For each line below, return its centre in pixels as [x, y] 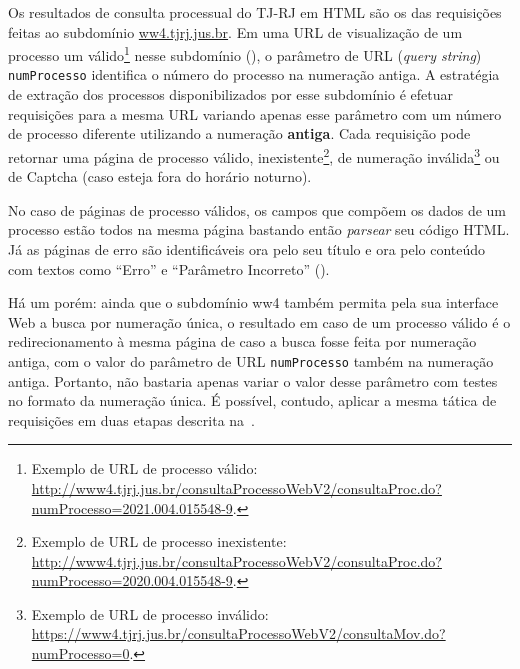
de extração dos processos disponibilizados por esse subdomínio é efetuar [230, 94]
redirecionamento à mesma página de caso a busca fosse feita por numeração [242, 341]
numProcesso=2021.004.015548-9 [132, 507]
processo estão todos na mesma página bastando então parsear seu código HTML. [259, 229]
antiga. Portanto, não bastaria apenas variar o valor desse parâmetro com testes [253, 380]
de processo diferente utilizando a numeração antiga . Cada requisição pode [239, 133]
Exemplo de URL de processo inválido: [150, 613]
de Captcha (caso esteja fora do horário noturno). [160, 176]
